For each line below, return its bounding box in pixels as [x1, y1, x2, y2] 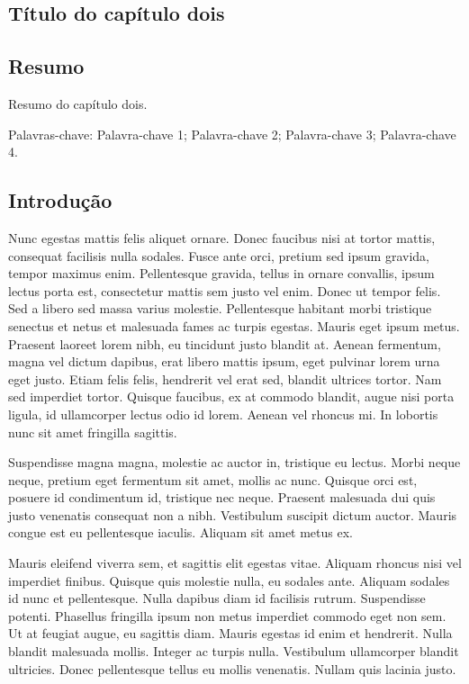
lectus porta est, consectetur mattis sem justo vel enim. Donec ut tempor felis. [8, 281, 441, 300]
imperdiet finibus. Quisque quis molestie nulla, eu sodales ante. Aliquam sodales [8, 571, 450, 589]
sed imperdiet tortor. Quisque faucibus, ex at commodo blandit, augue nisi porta [8, 387, 455, 406]
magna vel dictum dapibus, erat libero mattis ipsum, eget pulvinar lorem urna [8, 352, 440, 371]
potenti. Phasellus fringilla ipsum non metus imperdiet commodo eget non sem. [8, 606, 446, 625]
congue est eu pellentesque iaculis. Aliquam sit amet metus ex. [8, 523, 353, 542]
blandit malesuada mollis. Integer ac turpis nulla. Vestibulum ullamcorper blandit [8, 642, 459, 661]
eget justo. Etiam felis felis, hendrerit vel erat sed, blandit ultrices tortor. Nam [8, 369, 442, 388]
